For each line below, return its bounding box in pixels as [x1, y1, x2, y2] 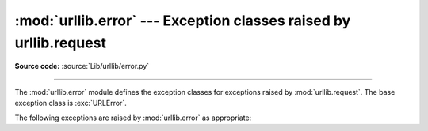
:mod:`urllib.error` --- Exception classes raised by [14, 12, 351, 29]
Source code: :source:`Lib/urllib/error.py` [14, 62, 150, 71]
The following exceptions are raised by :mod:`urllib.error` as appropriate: [14, 113, 252, 122]
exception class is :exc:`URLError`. [14, 99, 127, 108]
